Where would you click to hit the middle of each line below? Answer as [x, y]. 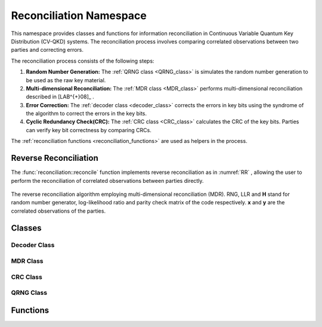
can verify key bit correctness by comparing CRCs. [89, 130]
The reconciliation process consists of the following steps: [83, 61]
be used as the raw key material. [66, 80]
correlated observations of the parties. [58, 211]
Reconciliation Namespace [79, 15]
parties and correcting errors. [47, 50]
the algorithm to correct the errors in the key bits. [86, 114]
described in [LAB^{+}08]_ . [60, 97]
